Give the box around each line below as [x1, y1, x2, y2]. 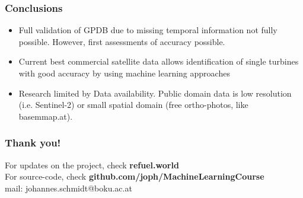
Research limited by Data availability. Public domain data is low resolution [18, 87, 292, 99]
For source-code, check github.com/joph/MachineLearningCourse [5, 170, 264, 183]
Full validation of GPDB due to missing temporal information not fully [18, 24, 278, 36]
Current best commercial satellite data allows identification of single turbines [18, 55, 299, 68]
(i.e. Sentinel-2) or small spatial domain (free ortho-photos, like [18, 98, 248, 111]
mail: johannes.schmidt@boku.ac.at [5, 181, 132, 194]
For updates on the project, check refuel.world [5, 158, 179, 171]
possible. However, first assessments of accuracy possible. [18, 35, 225, 47]
